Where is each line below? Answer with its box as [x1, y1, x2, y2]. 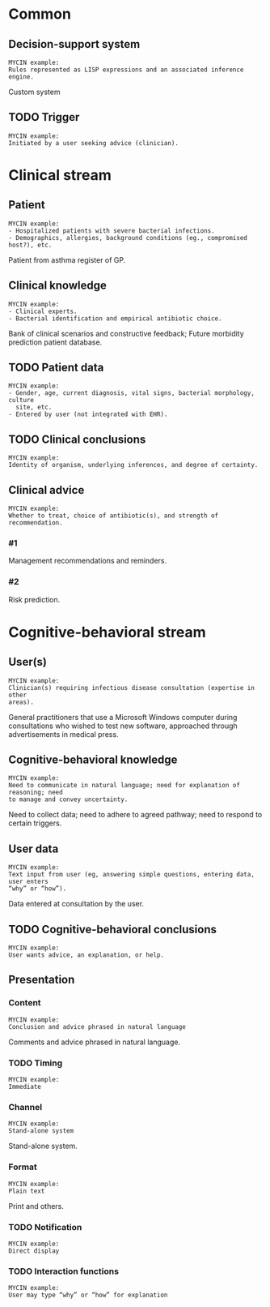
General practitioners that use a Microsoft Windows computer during [8, 712, 238, 722]
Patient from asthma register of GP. [8, 255, 126, 264]
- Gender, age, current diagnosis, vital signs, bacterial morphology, [8, 389, 255, 397]
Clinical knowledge [8, 279, 108, 293]
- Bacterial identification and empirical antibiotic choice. [8, 314, 222, 323]
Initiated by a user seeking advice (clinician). [8, 139, 179, 147]
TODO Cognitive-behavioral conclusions [8, 922, 217, 936]
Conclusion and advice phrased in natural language [8, 1022, 186, 1031]
